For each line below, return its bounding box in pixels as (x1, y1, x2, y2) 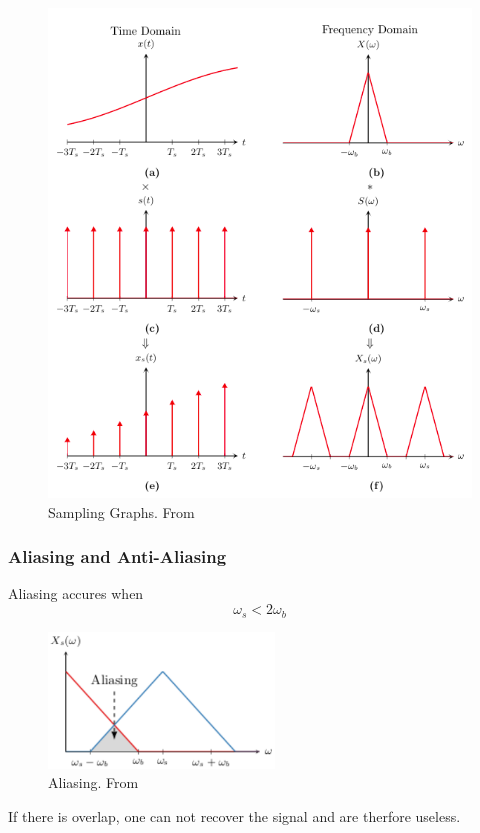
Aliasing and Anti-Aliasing (8, 544, 227, 569)
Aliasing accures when (8, 583, 144, 604)
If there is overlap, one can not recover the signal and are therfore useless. (8, 805, 461, 826)
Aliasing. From (48, 772, 139, 793)
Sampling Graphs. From (48, 501, 195, 522)
